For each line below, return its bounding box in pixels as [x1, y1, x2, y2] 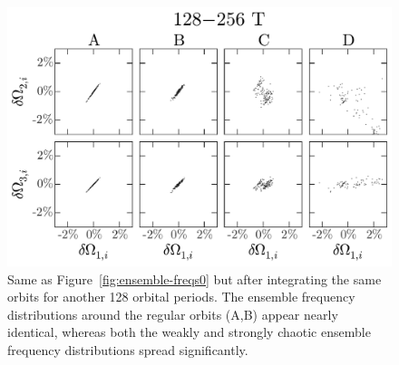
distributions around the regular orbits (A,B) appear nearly [7, 304, 338, 323]
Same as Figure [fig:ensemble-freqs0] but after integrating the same [7, 269, 382, 288]
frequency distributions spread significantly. [7, 341, 248, 360]
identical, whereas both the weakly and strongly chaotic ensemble [7, 322, 371, 341]
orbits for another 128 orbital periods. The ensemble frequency [7, 287, 355, 306]
